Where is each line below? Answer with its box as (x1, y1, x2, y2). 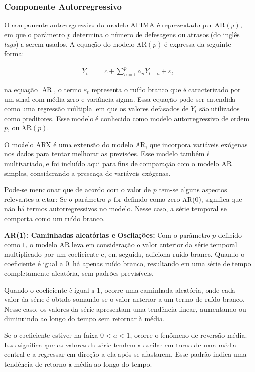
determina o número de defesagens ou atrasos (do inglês (72, 29, 240, 39)
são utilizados (199, 103, 240, 114)
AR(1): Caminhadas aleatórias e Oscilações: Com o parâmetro (4, 229, 210, 240)
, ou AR (8, 123, 32, 133)
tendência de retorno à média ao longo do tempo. (4, 358, 152, 369)
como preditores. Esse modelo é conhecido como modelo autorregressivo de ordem (4, 113, 250, 123)
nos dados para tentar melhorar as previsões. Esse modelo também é (4, 149, 210, 159)
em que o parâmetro (4, 29, 65, 39)
